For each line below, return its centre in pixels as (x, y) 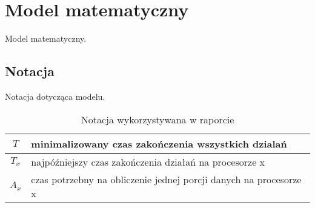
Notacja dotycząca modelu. (55, 96)
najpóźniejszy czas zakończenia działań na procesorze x (148, 161)
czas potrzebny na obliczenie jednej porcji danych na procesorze (166, 179)
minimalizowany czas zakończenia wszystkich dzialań (159, 143)
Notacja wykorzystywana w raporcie (157, 119)
